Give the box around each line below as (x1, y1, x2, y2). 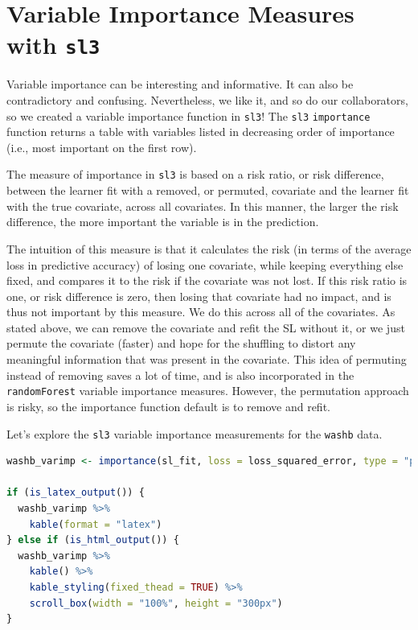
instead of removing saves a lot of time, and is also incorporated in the (6, 366, 354, 383)
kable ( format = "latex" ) (29, 518, 162, 530)
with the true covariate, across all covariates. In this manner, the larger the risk (6, 197, 399, 214)
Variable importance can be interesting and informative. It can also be (6, 76, 354, 93)
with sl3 (6, 28, 100, 61)
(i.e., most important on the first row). (6, 138, 197, 155)
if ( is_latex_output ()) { (6, 487, 145, 499)
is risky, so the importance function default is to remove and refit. (6, 397, 330, 414)
